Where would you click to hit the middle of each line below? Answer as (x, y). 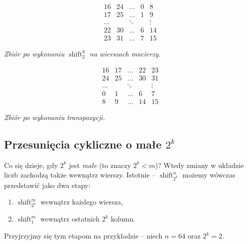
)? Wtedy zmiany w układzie (199, 165)
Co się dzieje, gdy (31, 165)
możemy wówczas (209, 175)
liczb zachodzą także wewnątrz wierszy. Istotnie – (80, 175)
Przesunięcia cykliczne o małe (83, 144)
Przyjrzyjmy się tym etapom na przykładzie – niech (83, 236)
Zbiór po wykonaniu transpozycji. (55, 117)
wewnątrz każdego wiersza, (82, 202)
